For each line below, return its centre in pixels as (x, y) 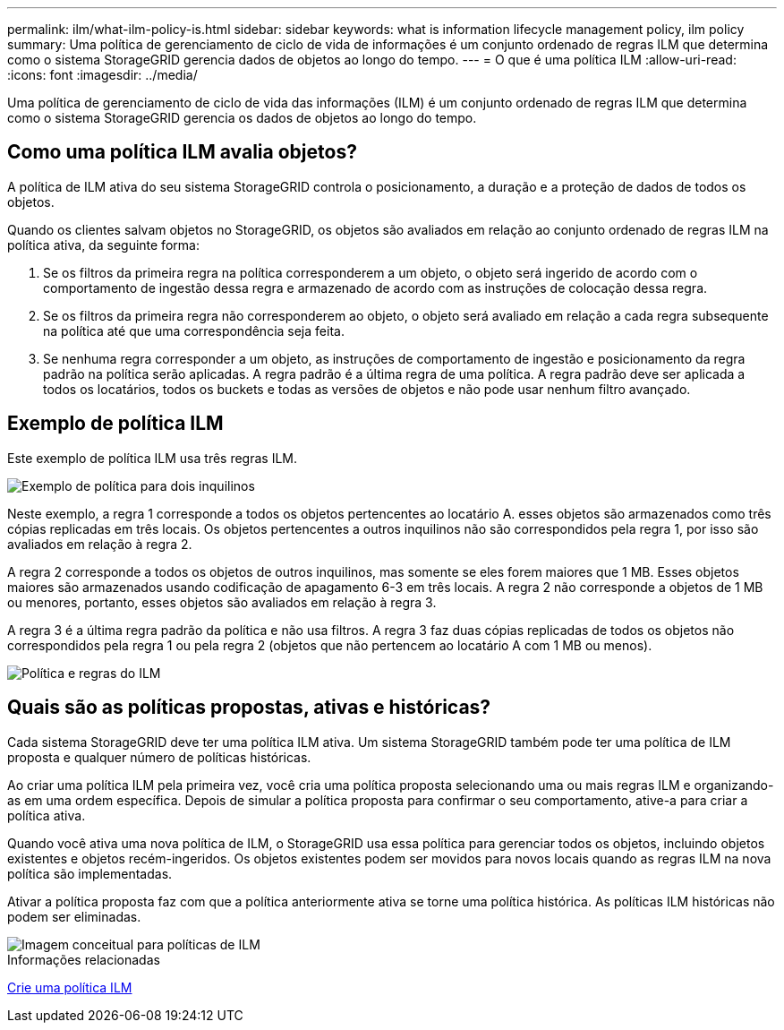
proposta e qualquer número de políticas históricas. (159, 757)
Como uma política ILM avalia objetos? (182, 152)
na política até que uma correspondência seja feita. (194, 330)
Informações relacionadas (84, 959)
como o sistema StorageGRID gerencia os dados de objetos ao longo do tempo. (242, 118)
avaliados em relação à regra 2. (100, 544)
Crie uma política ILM (70, 987)
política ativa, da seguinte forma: (103, 245)
